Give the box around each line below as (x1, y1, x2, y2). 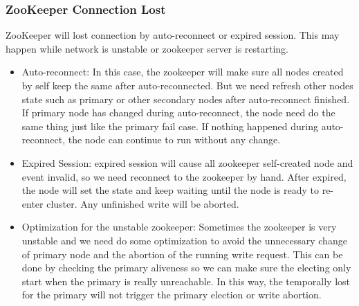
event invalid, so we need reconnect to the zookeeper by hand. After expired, (21, 169, 347, 183)
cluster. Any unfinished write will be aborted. (46, 196, 239, 210)
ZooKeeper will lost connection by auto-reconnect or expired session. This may (6, 28, 340, 42)
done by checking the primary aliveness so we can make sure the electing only (21, 260, 351, 275)
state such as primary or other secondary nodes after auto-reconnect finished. (21, 91, 350, 106)
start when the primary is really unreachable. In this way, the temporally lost (21, 273, 351, 288)
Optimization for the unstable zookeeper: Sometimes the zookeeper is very (21, 219, 337, 234)
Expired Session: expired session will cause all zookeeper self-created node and (21, 155, 353, 170)
